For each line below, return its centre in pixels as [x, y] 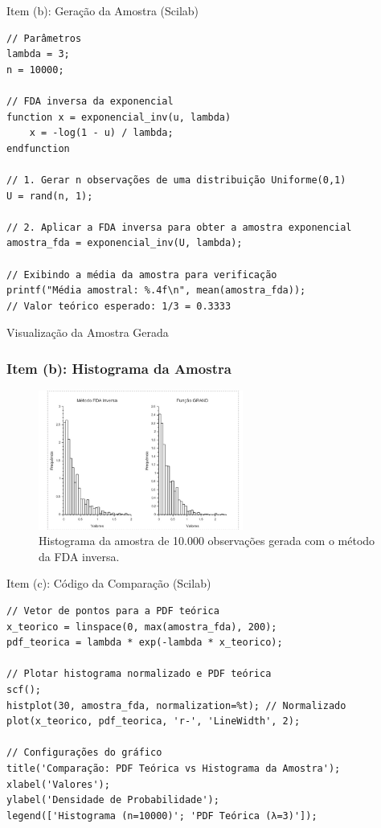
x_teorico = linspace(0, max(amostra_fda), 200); [142, 627]
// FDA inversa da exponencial [90, 101]
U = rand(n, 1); [50, 196]
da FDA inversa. [79, 556]
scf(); [24, 689]
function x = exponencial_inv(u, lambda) [119, 117]
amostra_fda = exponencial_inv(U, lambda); [125, 243]
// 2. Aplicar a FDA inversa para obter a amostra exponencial [179, 227]
